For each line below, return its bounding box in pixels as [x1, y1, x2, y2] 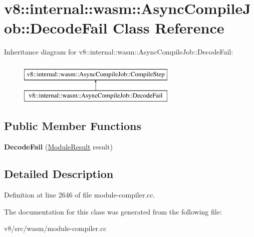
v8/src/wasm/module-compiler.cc [4, 223, 107, 233]
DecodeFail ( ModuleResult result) [4, 141, 113, 152]
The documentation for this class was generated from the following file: [4, 206, 222, 216]
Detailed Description [4, 166, 114, 181]
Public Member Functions [4, 118, 141, 133]
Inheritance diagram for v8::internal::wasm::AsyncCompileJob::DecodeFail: [4, 46, 233, 57]
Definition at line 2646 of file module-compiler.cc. [4, 189, 155, 200]
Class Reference [113, 17, 224, 38]
